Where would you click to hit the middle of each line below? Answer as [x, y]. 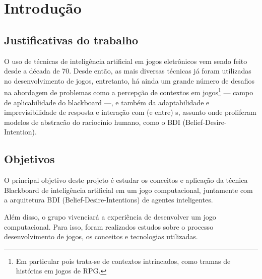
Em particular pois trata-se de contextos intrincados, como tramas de [123, 261]
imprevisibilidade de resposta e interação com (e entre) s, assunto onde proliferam [130, 112]
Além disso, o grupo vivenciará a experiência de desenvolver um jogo [110, 216]
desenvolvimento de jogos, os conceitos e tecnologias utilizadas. [101, 236]
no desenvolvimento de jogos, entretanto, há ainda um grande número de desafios [129, 80]
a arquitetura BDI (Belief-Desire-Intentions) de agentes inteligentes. [109, 200]
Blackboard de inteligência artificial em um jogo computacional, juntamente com [128, 190]
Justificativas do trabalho [71, 40]
